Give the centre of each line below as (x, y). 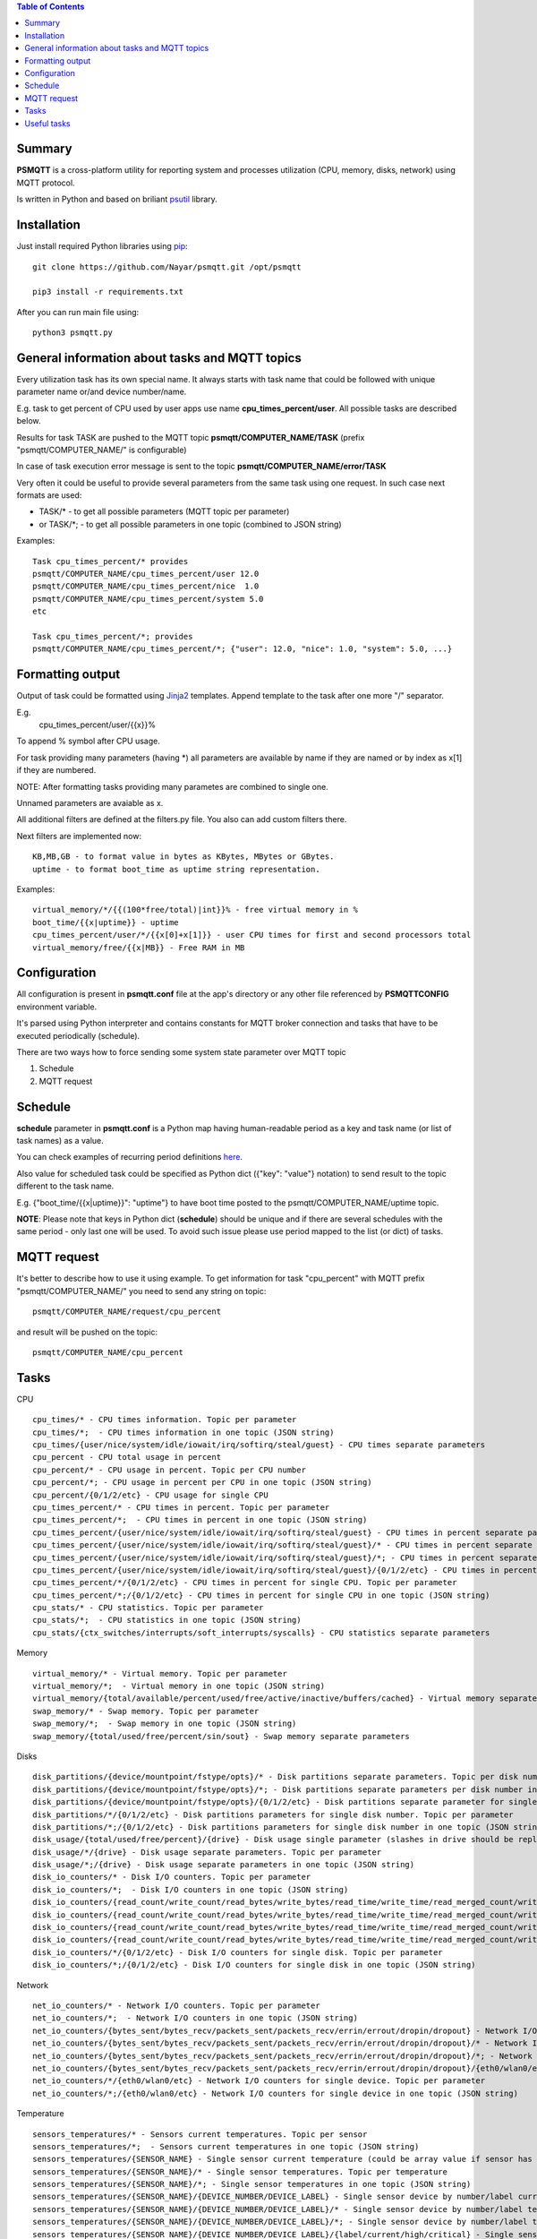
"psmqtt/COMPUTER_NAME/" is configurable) (102, 450)
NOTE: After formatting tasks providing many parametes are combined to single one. (172, 786)
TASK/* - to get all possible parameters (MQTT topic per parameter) (164, 511)
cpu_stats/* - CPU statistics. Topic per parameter (148, 1608)
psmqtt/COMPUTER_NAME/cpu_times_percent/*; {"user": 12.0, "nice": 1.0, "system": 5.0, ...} (243, 649)
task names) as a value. (60, 1141)
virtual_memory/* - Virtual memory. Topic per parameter (160, 1673)
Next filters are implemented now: (79, 836)
